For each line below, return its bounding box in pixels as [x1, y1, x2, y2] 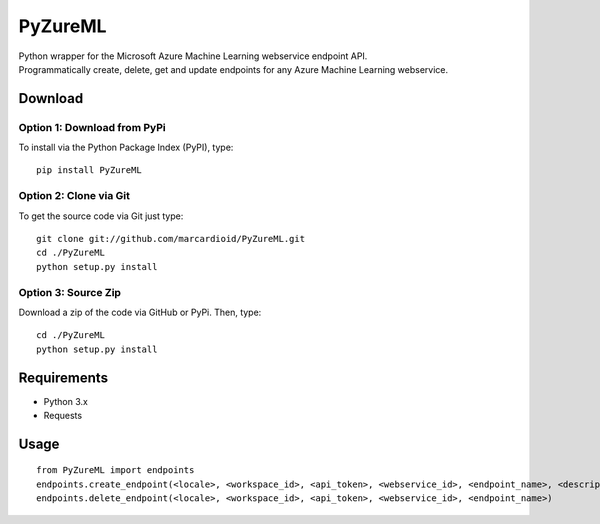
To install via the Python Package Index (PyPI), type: [18, 141, 234, 154]
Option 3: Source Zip [18, 285, 122, 299]
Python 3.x [43, 395, 89, 407]
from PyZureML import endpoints [36, 465, 195, 476]
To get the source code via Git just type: [18, 210, 184, 222]
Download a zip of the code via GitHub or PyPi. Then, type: [18, 306, 262, 318]
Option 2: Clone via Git [18, 189, 130, 203]
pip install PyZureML [36, 165, 142, 176]
